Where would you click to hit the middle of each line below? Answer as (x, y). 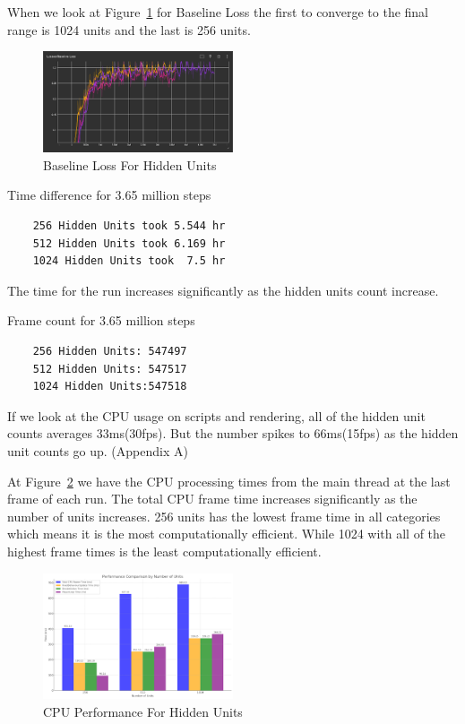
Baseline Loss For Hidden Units (130, 164)
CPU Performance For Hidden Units (143, 711)
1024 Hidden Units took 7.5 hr (129, 261)
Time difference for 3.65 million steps (109, 195)
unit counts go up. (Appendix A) (98, 450)
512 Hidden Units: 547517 (110, 369)
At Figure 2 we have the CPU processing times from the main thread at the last (229, 481)
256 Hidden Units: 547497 (110, 351)
